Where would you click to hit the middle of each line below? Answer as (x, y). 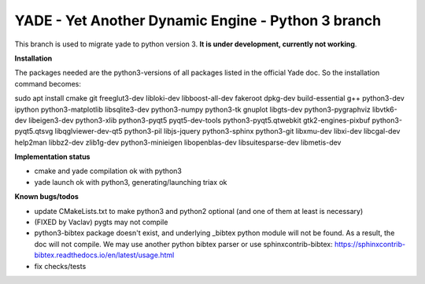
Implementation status (52, 157)
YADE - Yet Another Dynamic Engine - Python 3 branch (198, 20)
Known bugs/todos (46, 197)
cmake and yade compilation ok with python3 (108, 171)
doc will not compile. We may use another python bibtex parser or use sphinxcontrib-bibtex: (184, 244)
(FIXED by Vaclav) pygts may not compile (101, 222)
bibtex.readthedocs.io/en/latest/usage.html (104, 255)
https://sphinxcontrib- (370, 244)
